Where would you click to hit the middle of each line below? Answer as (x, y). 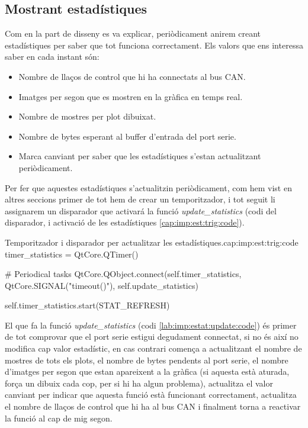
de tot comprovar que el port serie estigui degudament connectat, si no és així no (152, 337)
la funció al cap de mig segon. (59, 418)
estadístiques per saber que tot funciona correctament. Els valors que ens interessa (154, 45)
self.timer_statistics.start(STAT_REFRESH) (87, 305)
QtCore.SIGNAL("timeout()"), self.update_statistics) (102, 285)
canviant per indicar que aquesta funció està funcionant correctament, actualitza (151, 395)
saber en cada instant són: (52, 57)
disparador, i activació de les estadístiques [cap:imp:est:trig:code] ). (125, 222)
